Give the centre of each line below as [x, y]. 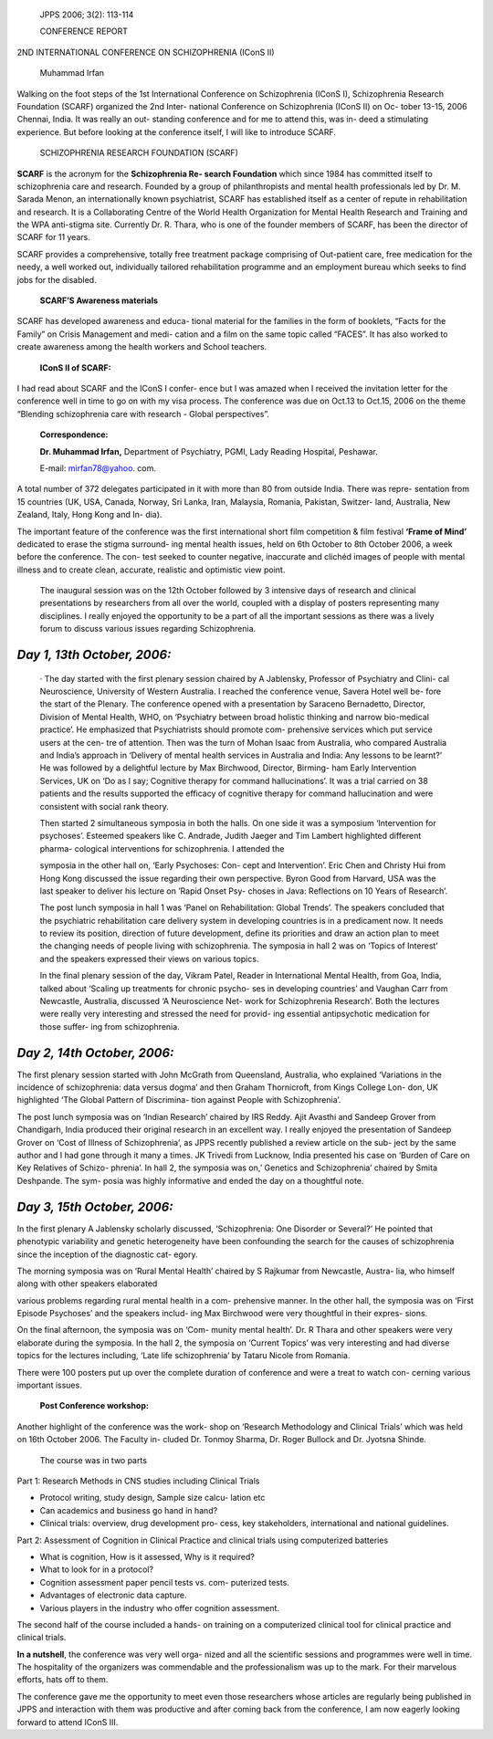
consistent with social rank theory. [104, 806]
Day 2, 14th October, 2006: [95, 1053]
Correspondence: [74, 435]
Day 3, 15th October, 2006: [95, 1206]
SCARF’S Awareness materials [99, 300]
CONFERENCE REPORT [84, 31]
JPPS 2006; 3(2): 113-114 [87, 15]
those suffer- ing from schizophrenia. [110, 1026]
